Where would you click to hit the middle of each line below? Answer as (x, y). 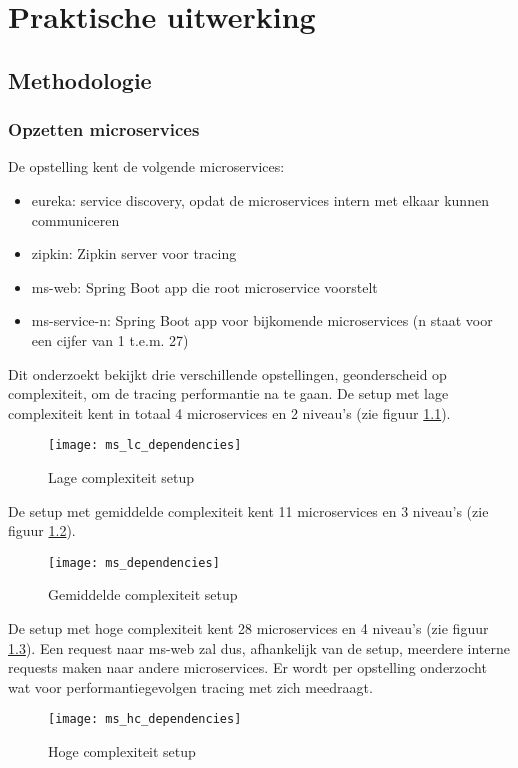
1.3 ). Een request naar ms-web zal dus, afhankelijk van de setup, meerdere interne (259, 647)
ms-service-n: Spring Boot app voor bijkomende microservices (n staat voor (262, 320)
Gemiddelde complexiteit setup (143, 594)
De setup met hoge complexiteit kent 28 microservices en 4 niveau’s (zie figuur (248, 628)
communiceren (75, 219)
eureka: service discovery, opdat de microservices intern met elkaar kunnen (260, 199)
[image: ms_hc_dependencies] (145, 719)
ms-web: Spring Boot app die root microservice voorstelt (204, 286)
